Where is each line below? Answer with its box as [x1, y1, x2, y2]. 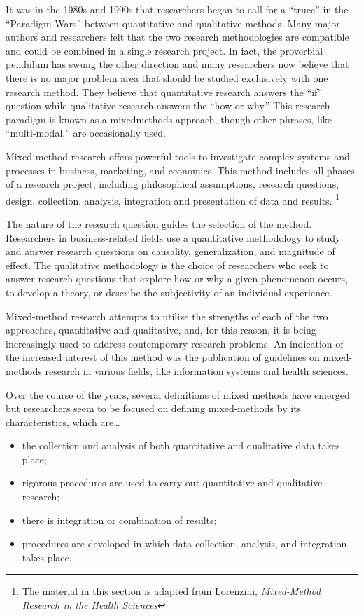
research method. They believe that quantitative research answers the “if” [6, 84, 323, 99]
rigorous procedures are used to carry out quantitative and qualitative [22, 475, 323, 490]
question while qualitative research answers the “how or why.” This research [6, 98, 330, 113]
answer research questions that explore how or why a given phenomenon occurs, [6, 271, 349, 286]
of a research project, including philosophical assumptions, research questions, [6, 177, 339, 191]
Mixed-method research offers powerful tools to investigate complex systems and [6, 149, 350, 163]
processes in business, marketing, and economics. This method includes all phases [6, 163, 355, 177]
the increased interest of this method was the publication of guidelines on [6, 350, 320, 364]
